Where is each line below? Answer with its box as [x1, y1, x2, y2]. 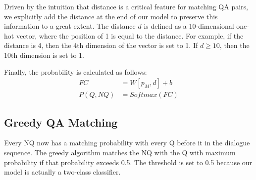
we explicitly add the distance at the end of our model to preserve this [4, 11, 218, 21]
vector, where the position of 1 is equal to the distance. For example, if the [16, 30, 244, 41]
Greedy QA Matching [4, 114, 118, 130]
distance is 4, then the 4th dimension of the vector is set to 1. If [4, 40, 198, 50]
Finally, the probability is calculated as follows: [4, 66, 147, 77]
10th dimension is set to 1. [4, 49, 84, 60]
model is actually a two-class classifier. [4, 167, 121, 177]
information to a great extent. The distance [4, 21, 136, 31]
